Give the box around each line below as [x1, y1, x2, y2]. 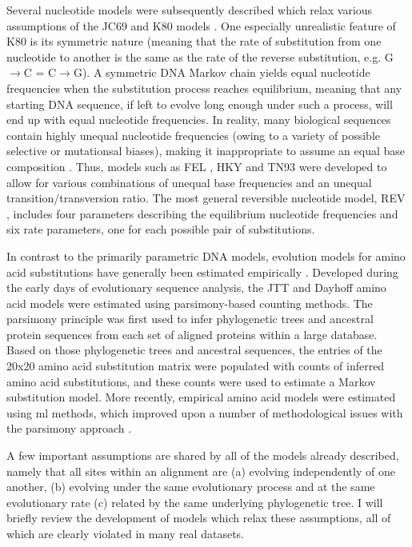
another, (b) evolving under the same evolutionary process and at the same [6, 478, 375, 495]
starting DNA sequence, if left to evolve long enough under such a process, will [6, 95, 393, 112]
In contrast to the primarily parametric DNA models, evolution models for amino [6, 247, 406, 264]
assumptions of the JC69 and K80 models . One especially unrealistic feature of [6, 17, 396, 34]
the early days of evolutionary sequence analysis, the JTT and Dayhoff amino [6, 279, 386, 296]
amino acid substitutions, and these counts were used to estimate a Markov [6, 373, 376, 389]
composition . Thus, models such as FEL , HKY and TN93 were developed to [6, 158, 387, 174]
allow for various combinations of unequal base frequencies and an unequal [6, 174, 372, 190]
